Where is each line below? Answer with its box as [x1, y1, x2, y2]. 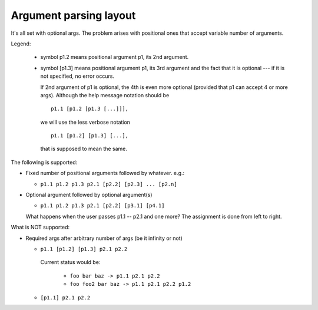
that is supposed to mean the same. [40, 145, 128, 153]
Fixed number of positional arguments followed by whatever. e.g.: [25, 170, 185, 177]
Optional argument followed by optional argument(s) [25, 192, 153, 199]
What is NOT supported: [11, 224, 70, 231]
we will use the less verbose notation [40, 118, 131, 126]
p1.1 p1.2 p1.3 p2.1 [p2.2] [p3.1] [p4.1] [40, 202, 165, 209]
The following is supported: [11, 159, 78, 166]
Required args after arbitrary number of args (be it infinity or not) [25, 235, 183, 242]
